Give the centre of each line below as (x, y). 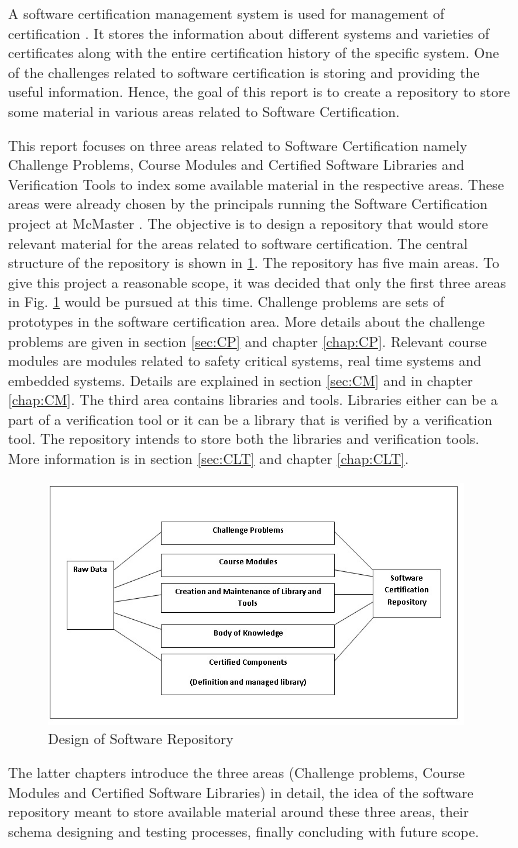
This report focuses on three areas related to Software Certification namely (238, 144)
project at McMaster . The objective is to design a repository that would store (248, 222)
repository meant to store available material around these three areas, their (238, 811)
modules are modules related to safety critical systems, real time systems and (245, 360)
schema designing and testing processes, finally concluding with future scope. (243, 830)
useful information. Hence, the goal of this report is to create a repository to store (259, 91)
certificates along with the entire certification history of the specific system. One (253, 52)
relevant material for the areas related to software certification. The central (238, 242)
